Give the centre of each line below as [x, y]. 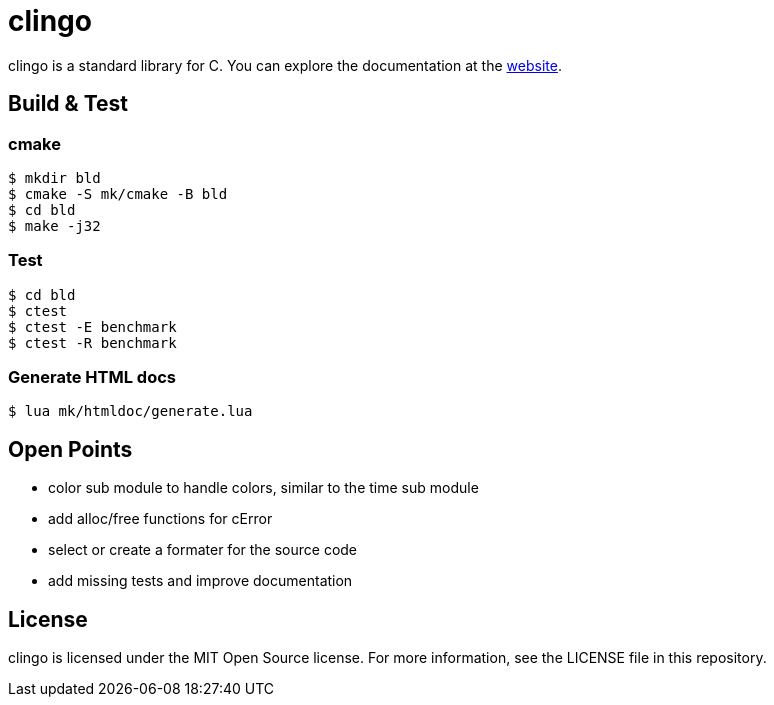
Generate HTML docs [92, 377]
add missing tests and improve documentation [200, 581]
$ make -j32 [54, 225]
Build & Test [68, 104]
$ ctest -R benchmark [92, 342]
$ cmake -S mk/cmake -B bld [118, 193]
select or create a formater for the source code [203, 550]
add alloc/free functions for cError [160, 519]
